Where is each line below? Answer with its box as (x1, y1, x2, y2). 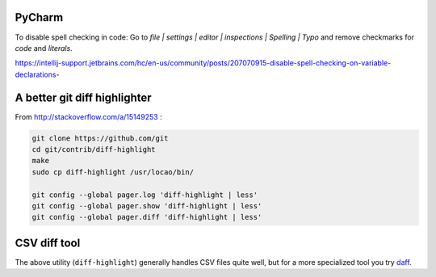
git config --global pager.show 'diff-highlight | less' (31, 201, 262, 210)
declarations (15, 69, 57, 79)
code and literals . (15, 43, 73, 52)
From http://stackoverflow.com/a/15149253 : (15, 111, 162, 121)
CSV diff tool (15, 236, 81, 250)
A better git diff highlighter (15, 90, 153, 104)
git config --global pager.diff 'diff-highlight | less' (31, 212, 262, 222)
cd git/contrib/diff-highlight (31, 145, 157, 153)
